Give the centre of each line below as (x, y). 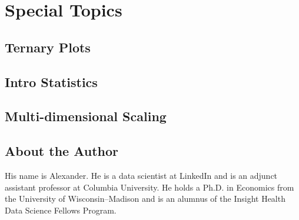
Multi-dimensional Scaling (86, 116)
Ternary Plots (48, 47)
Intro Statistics (51, 81)
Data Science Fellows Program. (61, 210)
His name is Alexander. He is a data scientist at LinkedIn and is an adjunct (141, 175)
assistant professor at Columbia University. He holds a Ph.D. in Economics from (149, 187)
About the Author (62, 151)
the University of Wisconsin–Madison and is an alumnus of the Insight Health (145, 199)
